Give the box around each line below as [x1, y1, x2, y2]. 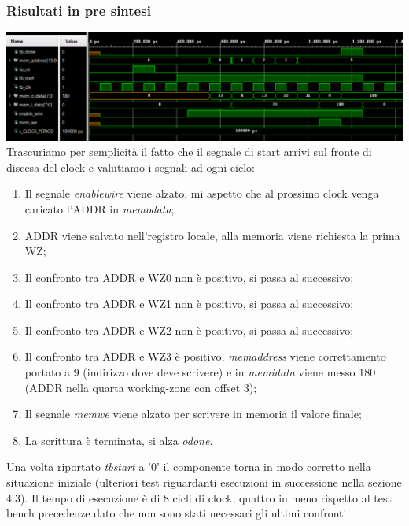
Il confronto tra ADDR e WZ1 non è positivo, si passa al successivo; [24, 295, 354, 312]
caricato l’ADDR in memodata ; [24, 200, 175, 217]
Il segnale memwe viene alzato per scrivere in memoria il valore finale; [24, 406, 362, 422]
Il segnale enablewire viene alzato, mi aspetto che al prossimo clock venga [24, 185, 379, 202]
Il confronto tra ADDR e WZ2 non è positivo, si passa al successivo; [24, 321, 354, 338]
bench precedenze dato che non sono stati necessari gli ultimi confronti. [6, 505, 350, 521]
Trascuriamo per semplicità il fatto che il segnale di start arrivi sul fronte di [6, 143, 372, 160]
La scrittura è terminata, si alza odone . [24, 432, 213, 448]
